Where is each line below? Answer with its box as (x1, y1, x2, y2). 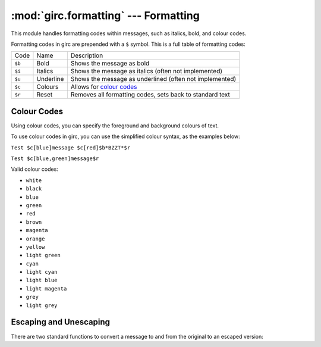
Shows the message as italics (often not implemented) (70, 67, 223, 76)
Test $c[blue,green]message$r (11, 155, 99, 162)
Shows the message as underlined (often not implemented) (70, 75, 237, 83)
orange (26, 235, 45, 242)
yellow (26, 243, 45, 250)
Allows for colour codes (70, 83, 137, 91)
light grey (26, 302, 58, 309)
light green (26, 252, 61, 259)
